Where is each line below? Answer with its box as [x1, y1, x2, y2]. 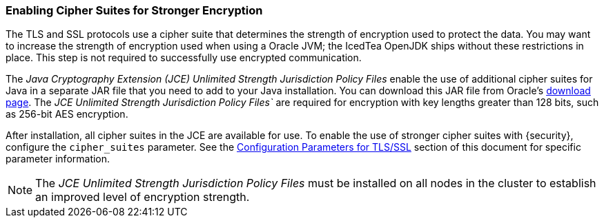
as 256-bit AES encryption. [6, 108, 128, 120]
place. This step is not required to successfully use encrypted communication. [6, 52, 362, 64]
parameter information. [6, 153, 110, 165]
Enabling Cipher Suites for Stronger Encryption [6, 3, 263, 17]
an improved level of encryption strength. [35, 190, 250, 204]
